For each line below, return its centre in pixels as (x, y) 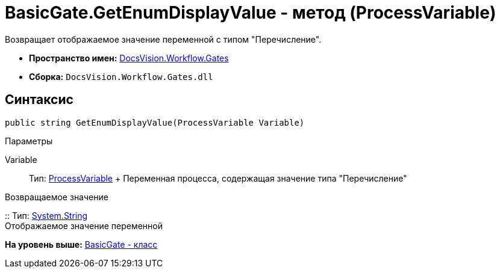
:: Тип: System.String (46, 215)
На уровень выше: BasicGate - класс (81, 244)
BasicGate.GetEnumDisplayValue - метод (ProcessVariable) (251, 13)
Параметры (29, 141)
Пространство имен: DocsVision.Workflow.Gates (129, 58)
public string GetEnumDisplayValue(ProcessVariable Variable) (155, 122)
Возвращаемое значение (57, 197)
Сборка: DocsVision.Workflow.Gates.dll (121, 76)
